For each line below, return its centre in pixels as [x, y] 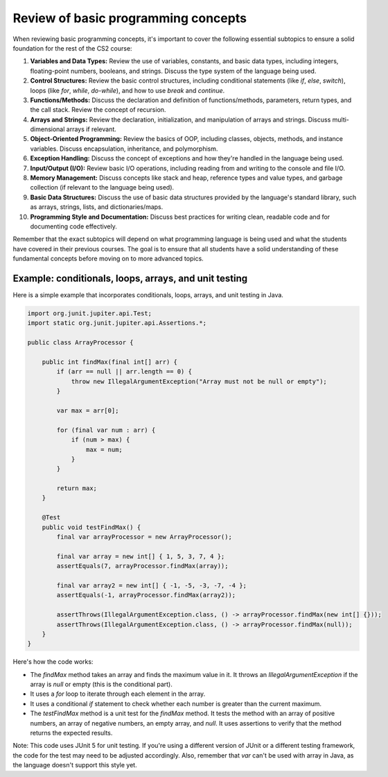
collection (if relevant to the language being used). [102, 187]
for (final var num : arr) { [106, 430]
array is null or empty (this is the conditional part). [101, 685]
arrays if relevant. [91, 129]
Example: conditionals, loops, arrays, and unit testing [130, 278]
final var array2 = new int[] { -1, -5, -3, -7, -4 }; [152, 585]
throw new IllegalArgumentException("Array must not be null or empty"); [199, 381]
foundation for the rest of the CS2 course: [72, 48]
